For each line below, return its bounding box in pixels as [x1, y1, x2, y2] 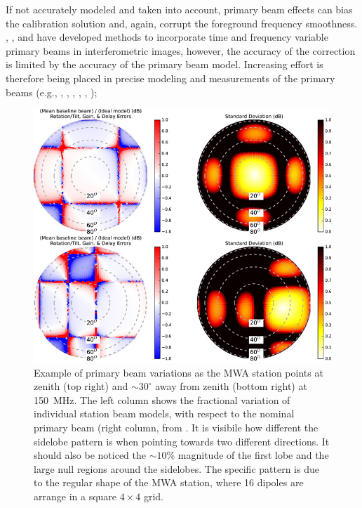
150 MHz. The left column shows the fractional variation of [34, 392, 290, 407]
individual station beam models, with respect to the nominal [34, 406, 295, 421]
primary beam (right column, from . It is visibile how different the [34, 419, 319, 434]
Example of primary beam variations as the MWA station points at [34, 365, 323, 379]
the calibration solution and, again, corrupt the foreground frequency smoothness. [6, 15, 358, 30]
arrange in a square [34, 488, 117, 503]
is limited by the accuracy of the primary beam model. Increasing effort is [6, 57, 323, 72]
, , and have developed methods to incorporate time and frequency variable [6, 30, 328, 44]
